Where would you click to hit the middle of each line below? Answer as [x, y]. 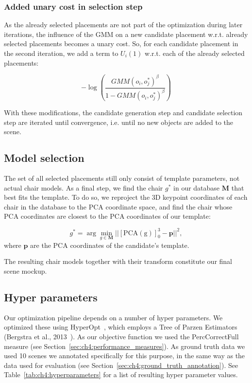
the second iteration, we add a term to [61, 53]
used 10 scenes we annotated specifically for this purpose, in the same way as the [125, 356]
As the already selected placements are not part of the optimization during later [123, 25]
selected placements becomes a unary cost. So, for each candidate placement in [121, 44]
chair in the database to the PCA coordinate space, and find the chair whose [118, 206]
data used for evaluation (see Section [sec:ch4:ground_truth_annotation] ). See [121, 365]
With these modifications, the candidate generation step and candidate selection [123, 113]
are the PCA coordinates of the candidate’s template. [110, 245]
